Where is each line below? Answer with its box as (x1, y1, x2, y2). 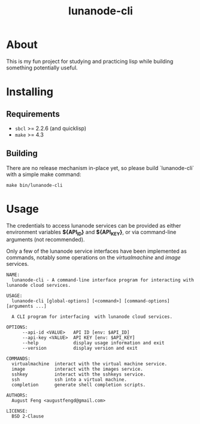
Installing (6, 85, 54, 99)
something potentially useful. (6, 64, 78, 71)
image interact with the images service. (11, 367, 144, 372)
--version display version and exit (22, 346, 138, 352)
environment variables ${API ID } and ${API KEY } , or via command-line (6, 228, 177, 237)
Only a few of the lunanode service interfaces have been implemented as (6, 247, 187, 255)
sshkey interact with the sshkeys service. (11, 371, 146, 378)
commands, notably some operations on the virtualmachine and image (6, 254, 181, 261)
